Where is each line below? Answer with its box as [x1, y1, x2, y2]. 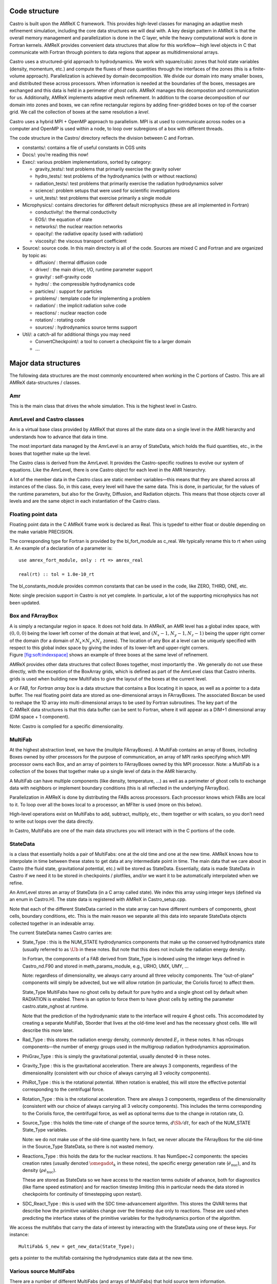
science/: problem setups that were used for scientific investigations [35, 187, 180, 194]
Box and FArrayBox [9, 612, 58, 619]
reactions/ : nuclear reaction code [35, 310, 107, 316]
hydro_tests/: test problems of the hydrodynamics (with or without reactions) [35, 173, 197, 179]
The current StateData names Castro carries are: [9, 930, 112, 936]
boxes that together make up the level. [9, 450, 91, 457]
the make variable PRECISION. [9, 528, 74, 535]
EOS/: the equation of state [35, 216, 92, 222]
